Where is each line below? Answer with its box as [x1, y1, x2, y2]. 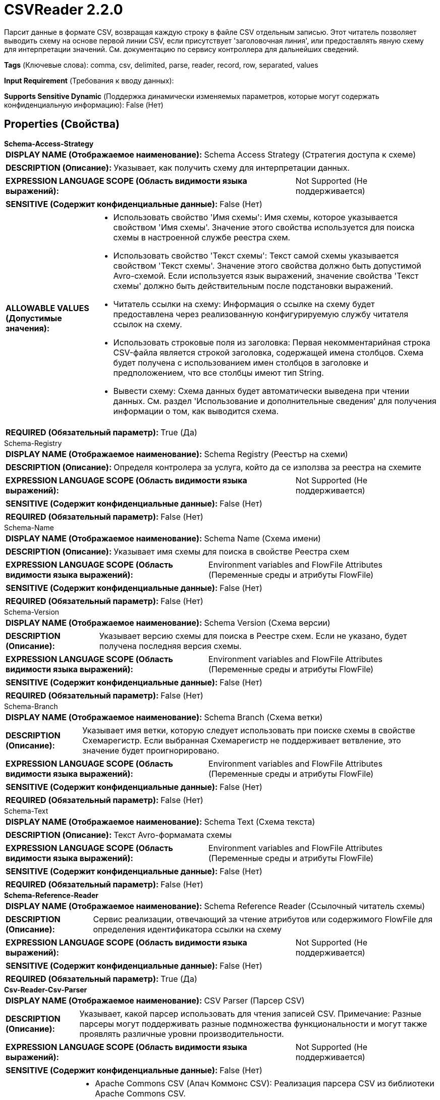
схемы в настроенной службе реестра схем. [113, 232, 291, 242]
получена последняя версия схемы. [99, 640, 242, 651]
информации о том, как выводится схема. [113, 406, 279, 416]
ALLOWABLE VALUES [6, 303, 89, 313]
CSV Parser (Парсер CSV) [204, 995, 305, 1006]
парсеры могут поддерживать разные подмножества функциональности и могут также [79, 1018, 427, 1029]
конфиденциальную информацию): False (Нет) [4, 100, 163, 109]
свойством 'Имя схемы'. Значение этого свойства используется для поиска [113, 222, 415, 232]
